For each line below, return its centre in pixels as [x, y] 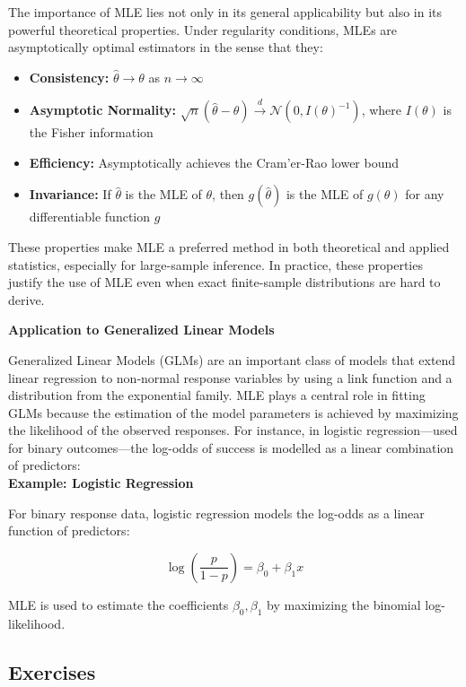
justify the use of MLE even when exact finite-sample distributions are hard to [224, 282]
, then [228, 194]
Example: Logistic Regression [101, 483]
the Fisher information [91, 132]
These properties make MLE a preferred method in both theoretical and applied [229, 246]
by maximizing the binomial [344, 604]
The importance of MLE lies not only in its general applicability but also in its [225, 12]
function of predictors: [69, 530]
